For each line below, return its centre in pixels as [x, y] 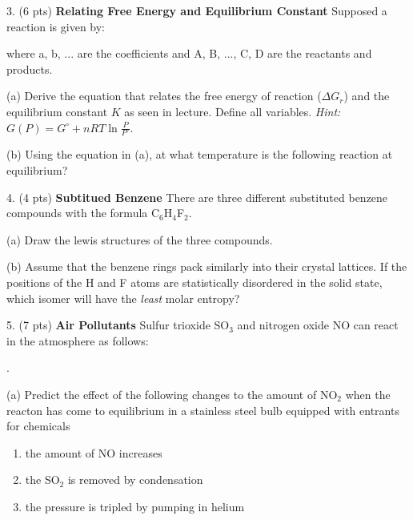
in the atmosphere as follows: [78, 340]
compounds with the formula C [83, 213]
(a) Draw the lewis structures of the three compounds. [140, 239]
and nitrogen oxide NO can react [318, 325]
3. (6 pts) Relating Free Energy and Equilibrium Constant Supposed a [197, 10]
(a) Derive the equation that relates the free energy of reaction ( [164, 96]
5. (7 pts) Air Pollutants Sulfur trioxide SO [118, 325]
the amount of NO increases [94, 452]
